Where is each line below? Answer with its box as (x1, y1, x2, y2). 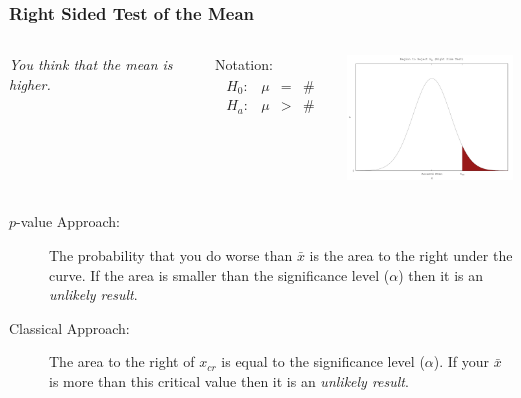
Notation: (214, 54, 273, 75)
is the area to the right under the (309, 245, 513, 266)
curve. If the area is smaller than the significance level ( (49, 264, 390, 285)
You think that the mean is (9, 54, 173, 75)
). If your (433, 351, 490, 372)
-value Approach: (16, 211, 120, 232)
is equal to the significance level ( (221, 351, 425, 372)
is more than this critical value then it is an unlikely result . (49, 371, 409, 392)
